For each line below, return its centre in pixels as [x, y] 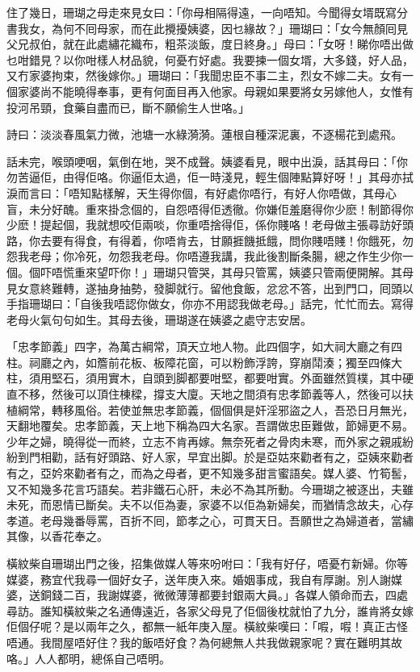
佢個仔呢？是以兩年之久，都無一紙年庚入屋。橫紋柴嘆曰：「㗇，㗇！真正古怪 [207, 626]
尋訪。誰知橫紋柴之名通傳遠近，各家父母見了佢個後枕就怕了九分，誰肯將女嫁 [210, 610]
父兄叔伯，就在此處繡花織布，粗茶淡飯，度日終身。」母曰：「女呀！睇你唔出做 [210, 44]
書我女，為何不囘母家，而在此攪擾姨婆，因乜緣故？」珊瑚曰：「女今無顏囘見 [207, 28]
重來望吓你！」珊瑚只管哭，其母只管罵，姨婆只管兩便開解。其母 [244, 271]
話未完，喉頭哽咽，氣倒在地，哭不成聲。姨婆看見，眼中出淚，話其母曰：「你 [207, 161]
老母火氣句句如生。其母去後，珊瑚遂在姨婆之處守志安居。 [159, 319]
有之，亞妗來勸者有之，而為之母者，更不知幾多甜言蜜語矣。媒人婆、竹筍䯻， [210, 473]
